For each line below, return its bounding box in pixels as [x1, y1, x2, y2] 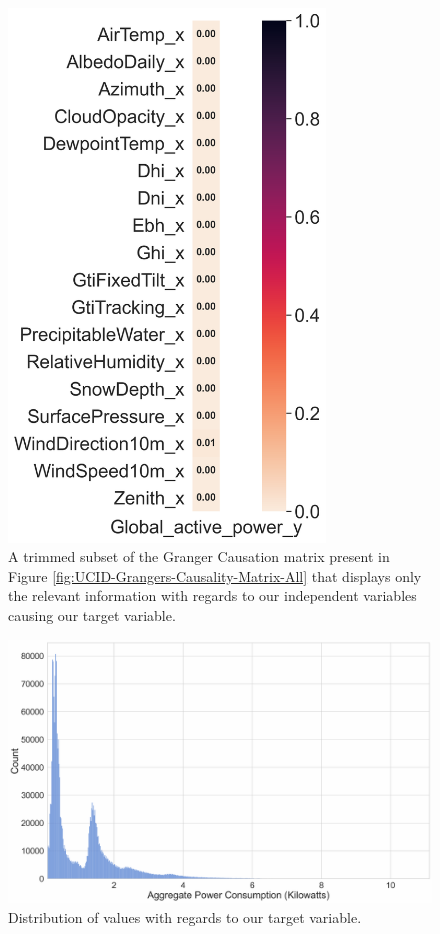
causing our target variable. [8, 605, 176, 626]
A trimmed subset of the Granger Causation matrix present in [8, 546, 390, 567]
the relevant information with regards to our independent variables [8, 585, 417, 606]
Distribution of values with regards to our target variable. [8, 906, 362, 927]
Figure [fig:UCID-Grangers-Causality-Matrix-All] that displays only [8, 565, 422, 586]
